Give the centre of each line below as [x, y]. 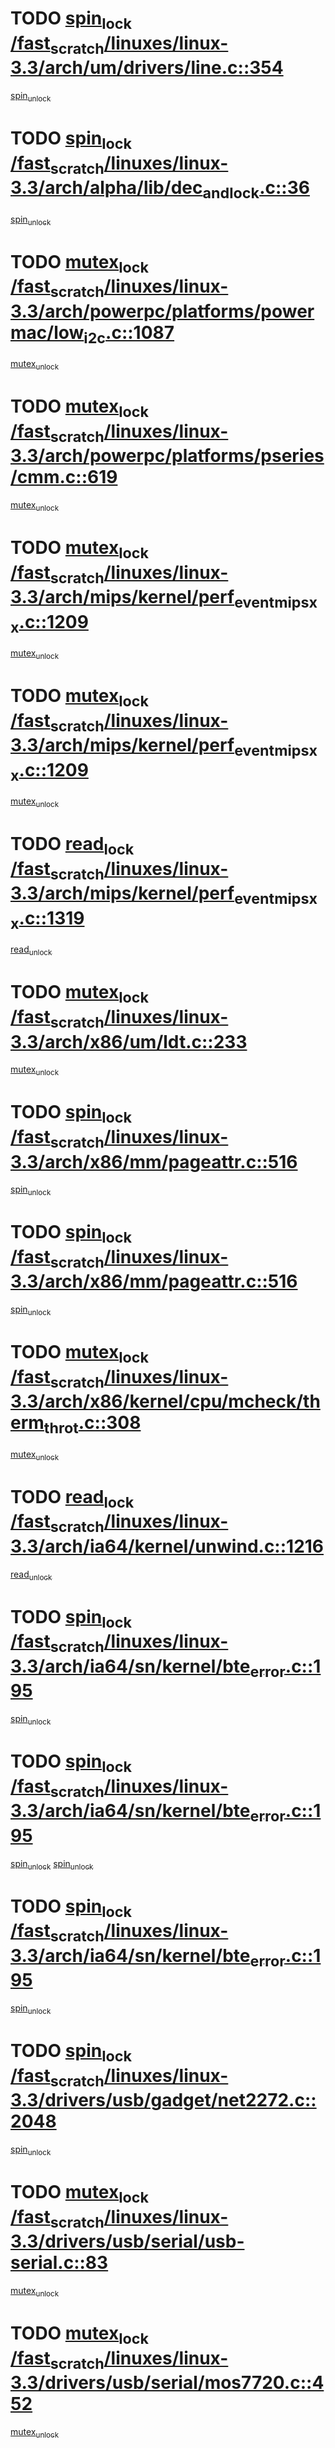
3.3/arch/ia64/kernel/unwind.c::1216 [167, 1546]
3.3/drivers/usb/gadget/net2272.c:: [163, 2100]
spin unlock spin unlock [52, 1864]
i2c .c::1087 [129, 334]
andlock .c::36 [256, 189]
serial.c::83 [59, 2263]
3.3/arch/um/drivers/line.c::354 [147, 68]
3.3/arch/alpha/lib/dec [106, 188]
